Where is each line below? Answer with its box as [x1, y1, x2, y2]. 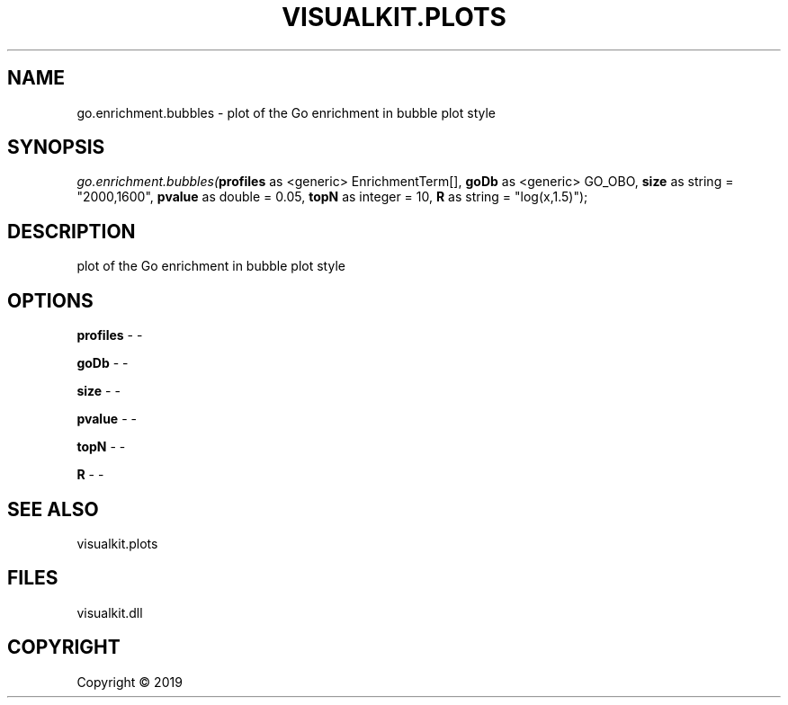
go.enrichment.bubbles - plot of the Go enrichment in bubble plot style [76, 104, 497, 120]
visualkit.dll [76, 604, 143, 620]
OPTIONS [7, 289, 94, 312]
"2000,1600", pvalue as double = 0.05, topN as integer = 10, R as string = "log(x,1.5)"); [76, 189, 588, 205]
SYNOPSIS [7, 136, 105, 159]
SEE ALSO [7, 497, 99, 521]
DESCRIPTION [7, 219, 136, 243]
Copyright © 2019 [76, 674, 183, 690]
